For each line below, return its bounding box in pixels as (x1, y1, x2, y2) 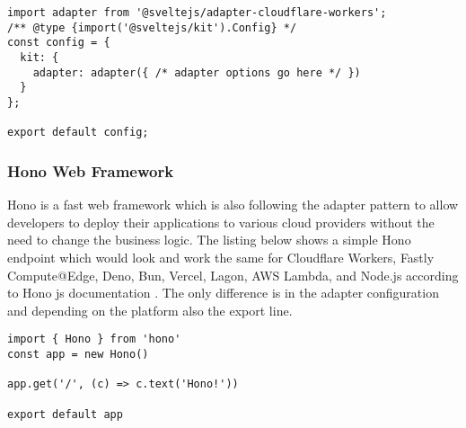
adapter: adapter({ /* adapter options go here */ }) (32, 66, 361, 79)
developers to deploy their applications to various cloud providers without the (7, 212, 435, 231)
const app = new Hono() (7, 347, 149, 361)
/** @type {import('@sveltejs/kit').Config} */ (7, 21, 297, 34)
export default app (7, 407, 123, 421)
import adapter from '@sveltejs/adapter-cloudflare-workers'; (7, 6, 387, 19)
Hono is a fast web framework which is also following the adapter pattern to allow (7, 195, 459, 214)
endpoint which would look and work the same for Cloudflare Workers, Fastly (7, 247, 435, 266)
